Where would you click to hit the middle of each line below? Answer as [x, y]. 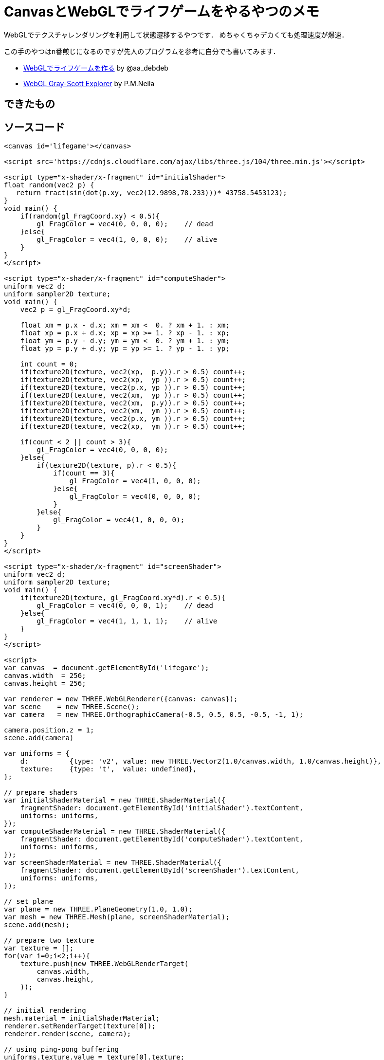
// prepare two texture [49, 941]
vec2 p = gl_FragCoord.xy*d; [76, 310]
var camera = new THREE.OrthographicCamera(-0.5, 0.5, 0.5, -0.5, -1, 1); [154, 715]
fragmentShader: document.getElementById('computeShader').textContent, [162, 839]
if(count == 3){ [84, 473]
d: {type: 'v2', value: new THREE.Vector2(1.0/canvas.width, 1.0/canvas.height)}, [201, 761]
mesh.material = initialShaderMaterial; [82, 1018]
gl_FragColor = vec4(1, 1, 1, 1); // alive [127, 621]
